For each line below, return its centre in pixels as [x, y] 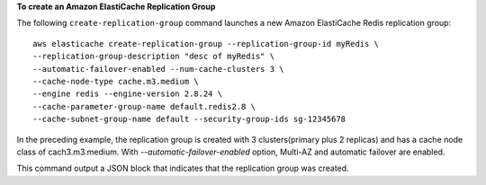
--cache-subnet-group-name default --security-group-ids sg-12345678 [189, 119]
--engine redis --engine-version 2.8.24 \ [128, 94]
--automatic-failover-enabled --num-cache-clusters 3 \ [158, 69]
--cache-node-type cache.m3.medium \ [116, 81]
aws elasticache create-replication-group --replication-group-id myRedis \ [206, 44]
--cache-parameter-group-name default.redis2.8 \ [144, 106]
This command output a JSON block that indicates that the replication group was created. [183, 168]
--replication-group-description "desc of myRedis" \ [153, 57]
